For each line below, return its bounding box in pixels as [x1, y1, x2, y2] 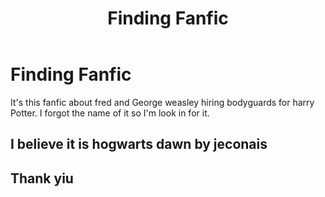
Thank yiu [10, 170, 74, 187]
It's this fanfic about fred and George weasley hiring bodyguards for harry [10, 96, 315, 108]
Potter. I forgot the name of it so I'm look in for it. [10, 107, 210, 119]
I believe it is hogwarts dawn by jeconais [10, 136, 268, 153]
